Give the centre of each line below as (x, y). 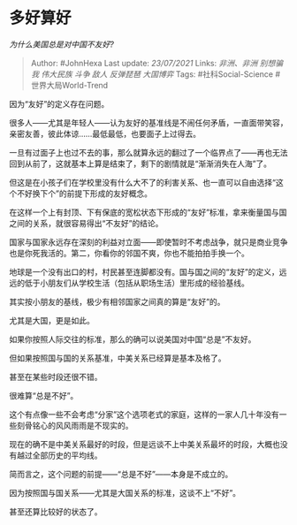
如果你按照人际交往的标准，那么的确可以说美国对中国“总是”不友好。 (133, 339)
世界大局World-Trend (69, 85)
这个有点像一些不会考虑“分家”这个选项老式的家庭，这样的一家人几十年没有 (145, 414)
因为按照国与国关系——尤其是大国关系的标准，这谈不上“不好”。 (125, 492)
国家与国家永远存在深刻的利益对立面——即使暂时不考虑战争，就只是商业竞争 (148, 242)
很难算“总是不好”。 (44, 395)
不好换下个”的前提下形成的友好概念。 (84, 193)
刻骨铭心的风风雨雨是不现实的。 (75, 425)
